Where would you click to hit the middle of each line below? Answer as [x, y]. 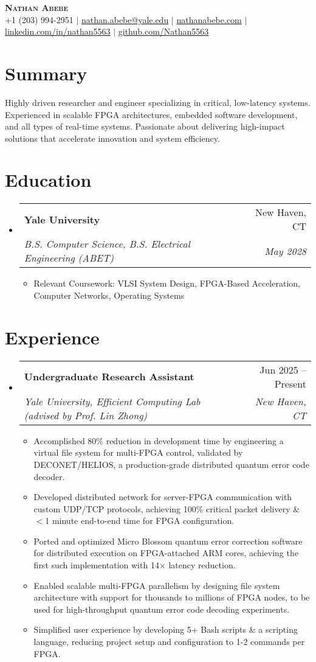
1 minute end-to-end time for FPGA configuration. [140, 521]
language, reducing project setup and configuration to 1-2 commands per [169, 642]
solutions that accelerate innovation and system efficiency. [112, 138]
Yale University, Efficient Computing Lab [112, 401]
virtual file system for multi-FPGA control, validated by [138, 452]
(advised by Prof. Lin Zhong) [86, 415]
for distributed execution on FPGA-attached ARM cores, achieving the [166, 553]
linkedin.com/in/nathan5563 [58, 31]
